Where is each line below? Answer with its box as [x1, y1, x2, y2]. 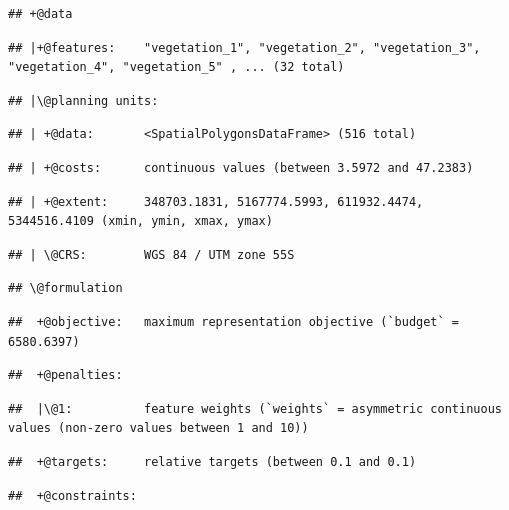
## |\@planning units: [8, 93, 159, 108]
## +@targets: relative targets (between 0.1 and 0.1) [8, 454, 417, 469]
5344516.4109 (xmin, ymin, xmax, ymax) [8, 214, 273, 229]
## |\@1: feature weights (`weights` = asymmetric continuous [8, 401, 502, 416]
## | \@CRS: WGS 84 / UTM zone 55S [8, 247, 295, 262]
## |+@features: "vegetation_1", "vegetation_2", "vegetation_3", [8, 40, 481, 55]
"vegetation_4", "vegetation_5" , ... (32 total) [8, 60, 345, 75]
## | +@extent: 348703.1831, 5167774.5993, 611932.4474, [8, 194, 424, 209]
